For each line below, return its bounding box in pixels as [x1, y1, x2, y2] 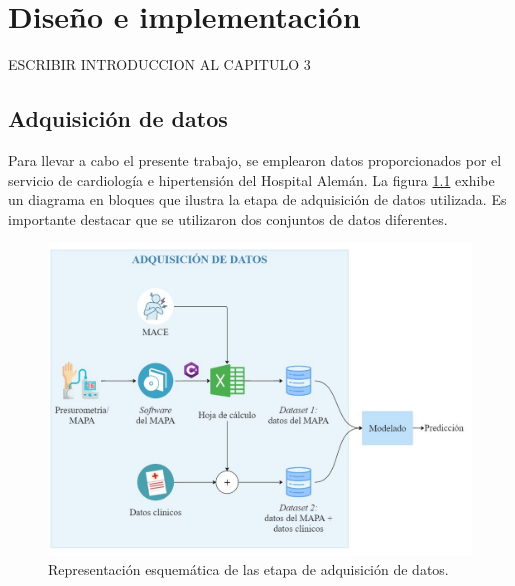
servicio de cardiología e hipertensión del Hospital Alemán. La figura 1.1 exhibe [8, 169, 495, 190]
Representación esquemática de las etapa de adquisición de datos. [48, 559, 449, 580]
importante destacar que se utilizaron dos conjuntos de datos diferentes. [8, 208, 448, 229]
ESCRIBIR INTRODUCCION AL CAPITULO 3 [8, 54, 311, 75]
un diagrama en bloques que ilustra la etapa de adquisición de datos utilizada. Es [8, 189, 507, 210]
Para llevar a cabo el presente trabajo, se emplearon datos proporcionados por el [8, 149, 502, 170]
